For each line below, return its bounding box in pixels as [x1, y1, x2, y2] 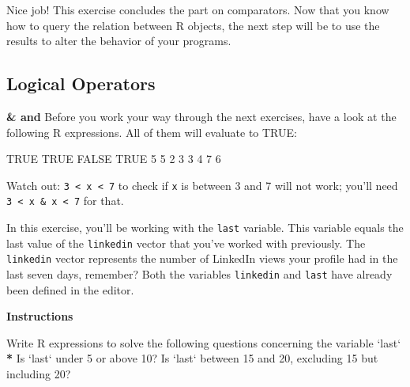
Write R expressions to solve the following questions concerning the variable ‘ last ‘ [6, 334, 401, 351]
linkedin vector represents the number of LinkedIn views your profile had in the [6, 250, 398, 267]
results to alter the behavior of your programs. [6, 32, 231, 49]
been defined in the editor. [6, 281, 134, 298]
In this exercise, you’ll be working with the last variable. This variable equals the [6, 219, 404, 236]
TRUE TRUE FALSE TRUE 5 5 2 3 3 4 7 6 [6, 150, 221, 167]
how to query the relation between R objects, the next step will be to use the [6, 17, 380, 33]
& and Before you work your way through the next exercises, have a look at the [6, 108, 397, 124]
